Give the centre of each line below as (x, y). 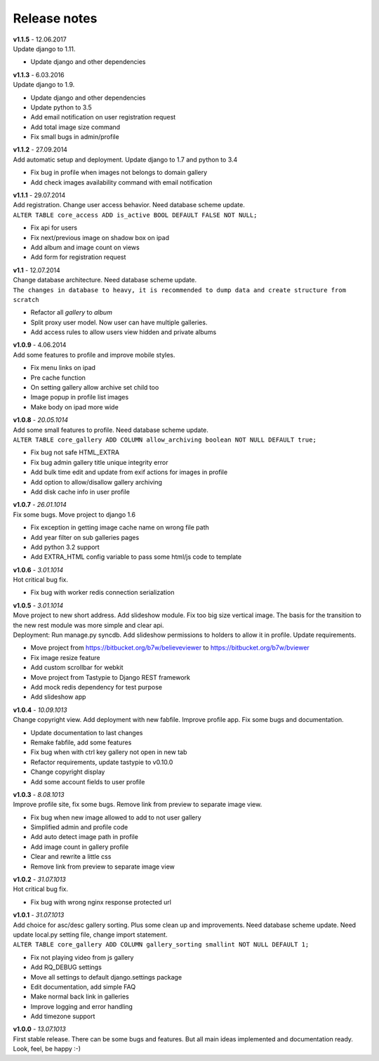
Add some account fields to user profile (88, 782)
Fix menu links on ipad (63, 368)
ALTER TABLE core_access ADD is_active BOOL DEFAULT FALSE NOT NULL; (135, 215)
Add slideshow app (58, 697)
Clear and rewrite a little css (71, 857)
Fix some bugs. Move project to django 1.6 (74, 514)
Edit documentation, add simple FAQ (83, 987)
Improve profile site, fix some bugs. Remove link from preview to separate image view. (138, 805)
